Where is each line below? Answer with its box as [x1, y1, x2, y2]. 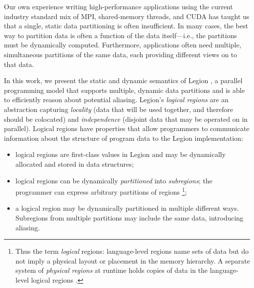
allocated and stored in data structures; [15, 158, 134, 169]
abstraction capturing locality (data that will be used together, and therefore [4, 104, 233, 114]
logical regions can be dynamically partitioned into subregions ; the [15, 175, 212, 185]
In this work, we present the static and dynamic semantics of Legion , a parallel [4, 75, 243, 86]
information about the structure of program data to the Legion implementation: [4, 133, 243, 143]
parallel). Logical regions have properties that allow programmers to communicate [4, 123, 250, 133]
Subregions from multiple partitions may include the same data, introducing [15, 212, 244, 222]
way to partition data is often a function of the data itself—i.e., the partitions [4, 30, 237, 40]
